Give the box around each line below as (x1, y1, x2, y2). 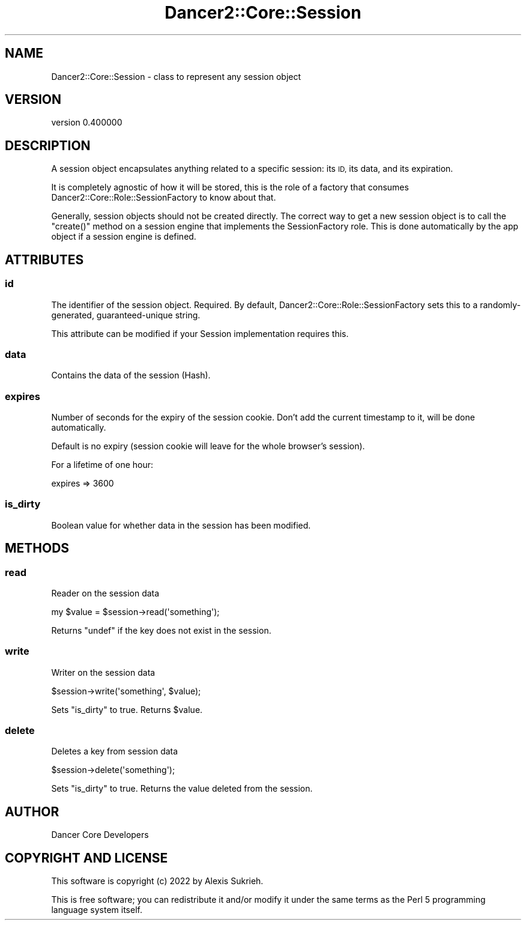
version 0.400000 (51, 117, 122, 128)
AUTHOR (5, 804, 59, 819)
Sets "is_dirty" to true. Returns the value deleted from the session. (51, 783, 313, 794)
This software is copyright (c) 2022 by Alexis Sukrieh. (51, 876, 264, 887)
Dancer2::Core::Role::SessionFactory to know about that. (51, 192, 276, 203)
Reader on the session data (51, 587, 160, 598)
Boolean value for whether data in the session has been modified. (51, 520, 311, 530)
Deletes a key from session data (51, 746, 178, 757)
